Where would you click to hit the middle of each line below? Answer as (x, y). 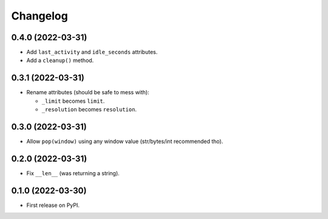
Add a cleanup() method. (60, 60)
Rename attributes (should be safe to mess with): (88, 92)
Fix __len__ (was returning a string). (73, 173)
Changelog (39, 16)
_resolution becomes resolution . (89, 109)
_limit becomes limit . (73, 101)
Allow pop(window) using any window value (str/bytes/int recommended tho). (125, 141)
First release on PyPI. (53, 205)
